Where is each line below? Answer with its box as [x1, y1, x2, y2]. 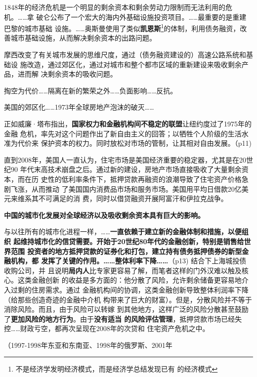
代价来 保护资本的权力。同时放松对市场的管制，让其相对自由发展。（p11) [17, 138, 252, 148]
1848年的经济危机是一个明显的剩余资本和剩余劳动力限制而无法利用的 [4, 2, 225, 12]
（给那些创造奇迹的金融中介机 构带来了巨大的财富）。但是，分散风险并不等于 [4, 294, 252, 304]
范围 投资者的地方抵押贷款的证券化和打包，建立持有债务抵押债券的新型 [10, 246, 242, 256]
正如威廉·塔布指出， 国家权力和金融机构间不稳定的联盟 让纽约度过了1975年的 [4, 119, 252, 128]
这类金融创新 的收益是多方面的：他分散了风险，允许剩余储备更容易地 [17, 275, 242, 285]
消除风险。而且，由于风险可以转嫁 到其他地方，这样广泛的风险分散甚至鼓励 [4, 304, 249, 314]
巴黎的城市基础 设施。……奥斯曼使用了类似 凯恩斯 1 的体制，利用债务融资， [4, 22, 240, 33]
